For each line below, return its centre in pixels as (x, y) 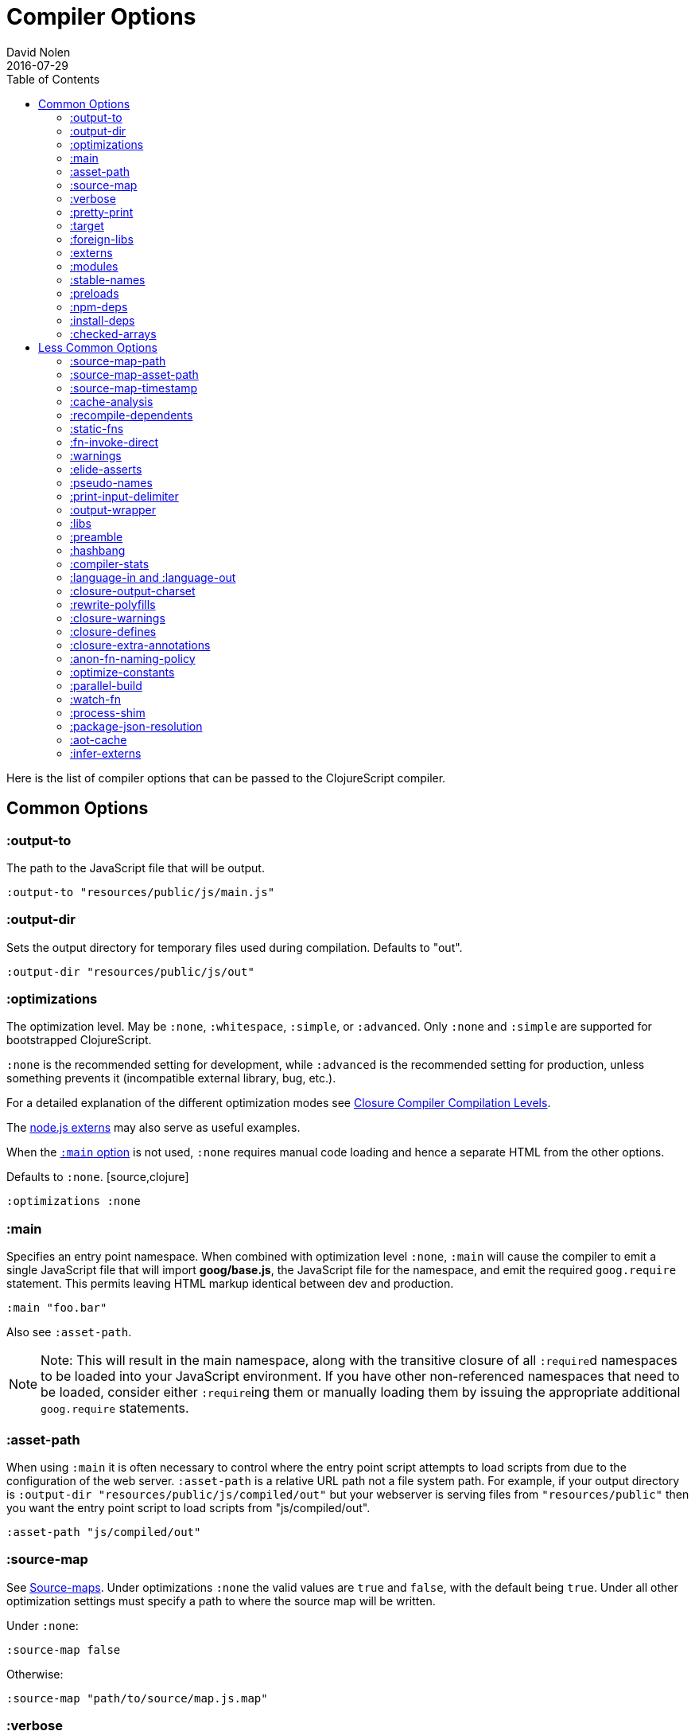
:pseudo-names (111, 482)
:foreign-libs (102, 239)
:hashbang (98, 550)
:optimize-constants (122, 672)
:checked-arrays (113, 333)
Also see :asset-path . (69, 1332)
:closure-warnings (118, 618)
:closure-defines (113, 631)
